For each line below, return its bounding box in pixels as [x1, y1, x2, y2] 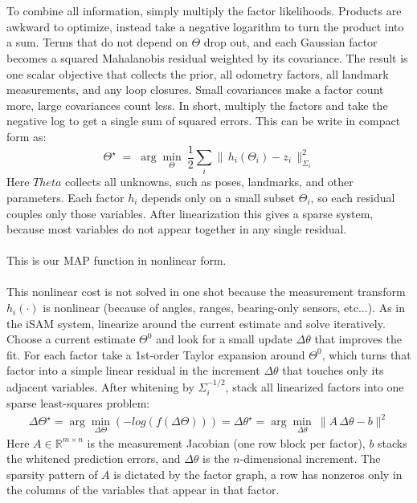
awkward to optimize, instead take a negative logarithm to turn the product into [6, 18, 404, 34]
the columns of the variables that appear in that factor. [6, 481, 280, 498]
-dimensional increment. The [239, 450, 381, 467]
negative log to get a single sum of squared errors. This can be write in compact [6, 112, 401, 129]
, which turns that [321, 346, 411, 363]
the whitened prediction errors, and [6, 450, 181, 467]
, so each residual [310, 189, 395, 205]
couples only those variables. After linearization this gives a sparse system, [6, 205, 374, 221]
